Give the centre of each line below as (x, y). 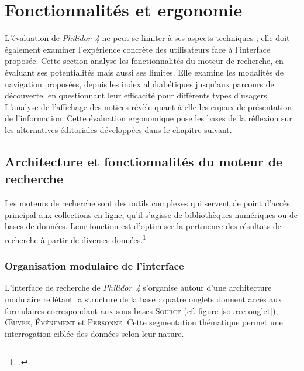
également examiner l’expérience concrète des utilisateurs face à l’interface (138, 49)
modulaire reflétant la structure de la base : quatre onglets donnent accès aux (144, 299)
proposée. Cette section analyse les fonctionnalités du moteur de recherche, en (144, 61)
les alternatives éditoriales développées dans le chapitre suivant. (118, 129)
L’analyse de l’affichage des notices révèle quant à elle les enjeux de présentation (148, 106)
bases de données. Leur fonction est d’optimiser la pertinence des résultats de (143, 226)
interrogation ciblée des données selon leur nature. (94, 333)
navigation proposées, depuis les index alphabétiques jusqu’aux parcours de (139, 84)
